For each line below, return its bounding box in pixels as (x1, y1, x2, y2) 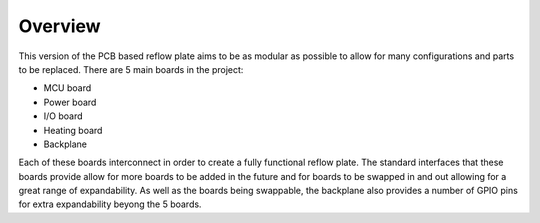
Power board (43, 96, 97, 108)
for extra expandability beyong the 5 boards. (18, 198, 202, 210)
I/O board (43, 110, 84, 122)
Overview (18, 15, 101, 37)
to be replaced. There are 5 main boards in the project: (18, 63, 244, 75)
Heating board (43, 124, 103, 136)
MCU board (43, 82, 92, 94)
